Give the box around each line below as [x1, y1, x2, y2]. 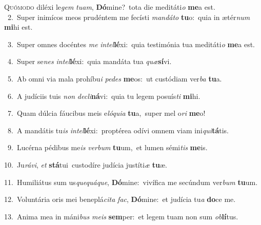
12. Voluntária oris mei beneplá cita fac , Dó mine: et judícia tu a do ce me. [4, 194, 236, 204]
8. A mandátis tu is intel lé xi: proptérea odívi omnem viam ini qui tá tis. [7, 125, 229, 135]
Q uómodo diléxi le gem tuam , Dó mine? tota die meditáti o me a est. [4, 2, 215, 12]
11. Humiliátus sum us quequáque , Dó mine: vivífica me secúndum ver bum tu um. [4, 176, 258, 187]
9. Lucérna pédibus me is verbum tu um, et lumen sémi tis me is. [7, 142, 208, 153]
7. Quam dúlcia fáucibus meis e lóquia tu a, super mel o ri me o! [7, 108, 206, 118]
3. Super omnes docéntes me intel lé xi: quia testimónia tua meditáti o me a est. [7, 38, 255, 49]
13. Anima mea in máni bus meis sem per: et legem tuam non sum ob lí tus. [4, 211, 238, 221]
